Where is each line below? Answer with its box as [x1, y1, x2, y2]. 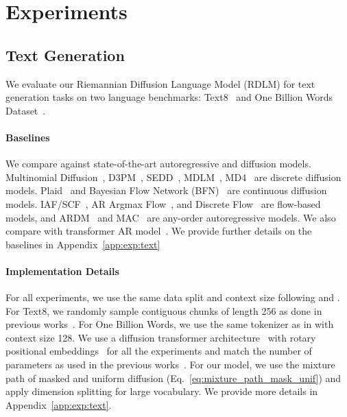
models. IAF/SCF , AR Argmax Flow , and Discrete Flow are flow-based [5, 196, 321, 211]
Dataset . [5, 103, 46, 117]
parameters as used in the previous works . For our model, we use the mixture [5, 357, 335, 372]
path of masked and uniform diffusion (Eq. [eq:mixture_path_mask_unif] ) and [5, 370, 342, 385]
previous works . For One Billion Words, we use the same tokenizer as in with [5, 317, 334, 331]
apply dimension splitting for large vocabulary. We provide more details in [5, 384, 318, 398]
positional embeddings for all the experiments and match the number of [5, 344, 312, 358]
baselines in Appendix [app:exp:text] [5, 237, 160, 251]
